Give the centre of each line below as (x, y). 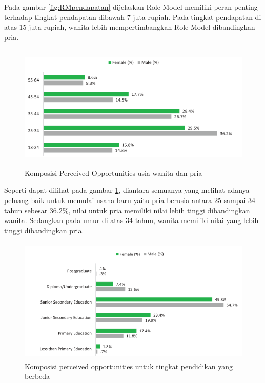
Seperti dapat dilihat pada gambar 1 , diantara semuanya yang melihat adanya (127, 190)
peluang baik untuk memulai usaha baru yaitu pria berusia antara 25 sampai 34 (130, 200)
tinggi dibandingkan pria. (44, 230)
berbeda (37, 376)
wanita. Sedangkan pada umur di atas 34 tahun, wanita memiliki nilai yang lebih (131, 220)
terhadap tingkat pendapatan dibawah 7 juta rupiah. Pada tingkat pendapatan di (133, 17)
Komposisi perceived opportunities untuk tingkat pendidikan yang (129, 366)
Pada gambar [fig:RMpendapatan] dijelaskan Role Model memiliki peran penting (131, 7)
